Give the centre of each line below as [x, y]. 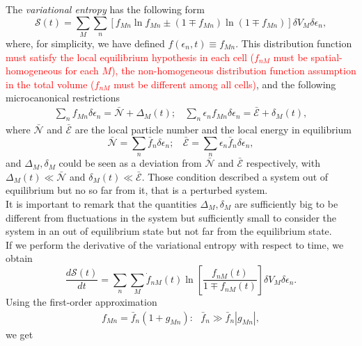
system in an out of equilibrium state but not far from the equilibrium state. [169, 231]
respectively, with [283, 163]
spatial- [326, 57]
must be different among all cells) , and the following [225, 84]
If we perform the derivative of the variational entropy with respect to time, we [175, 244]
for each [82, 71]
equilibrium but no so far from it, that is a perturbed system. [137, 190]
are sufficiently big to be [286, 203]
